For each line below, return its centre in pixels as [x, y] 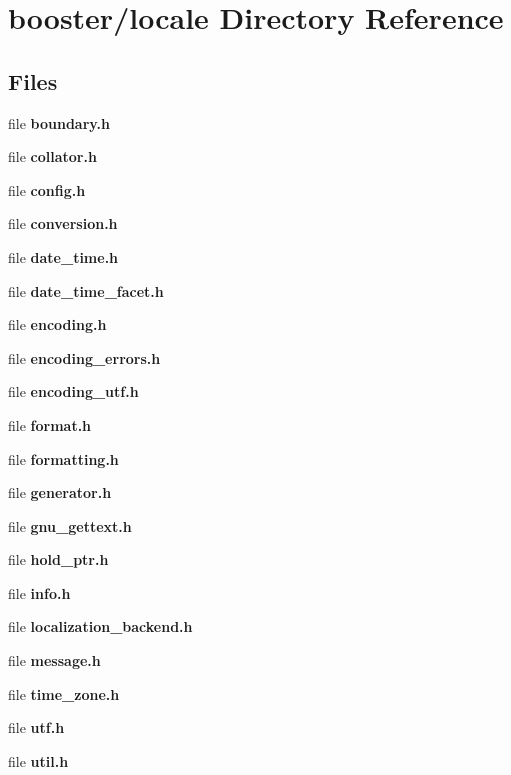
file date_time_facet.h [86, 290]
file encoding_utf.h [73, 391]
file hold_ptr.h [58, 559]
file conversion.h [63, 223]
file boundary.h [59, 122]
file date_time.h [63, 256]
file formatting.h [63, 458]
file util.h [38, 760]
